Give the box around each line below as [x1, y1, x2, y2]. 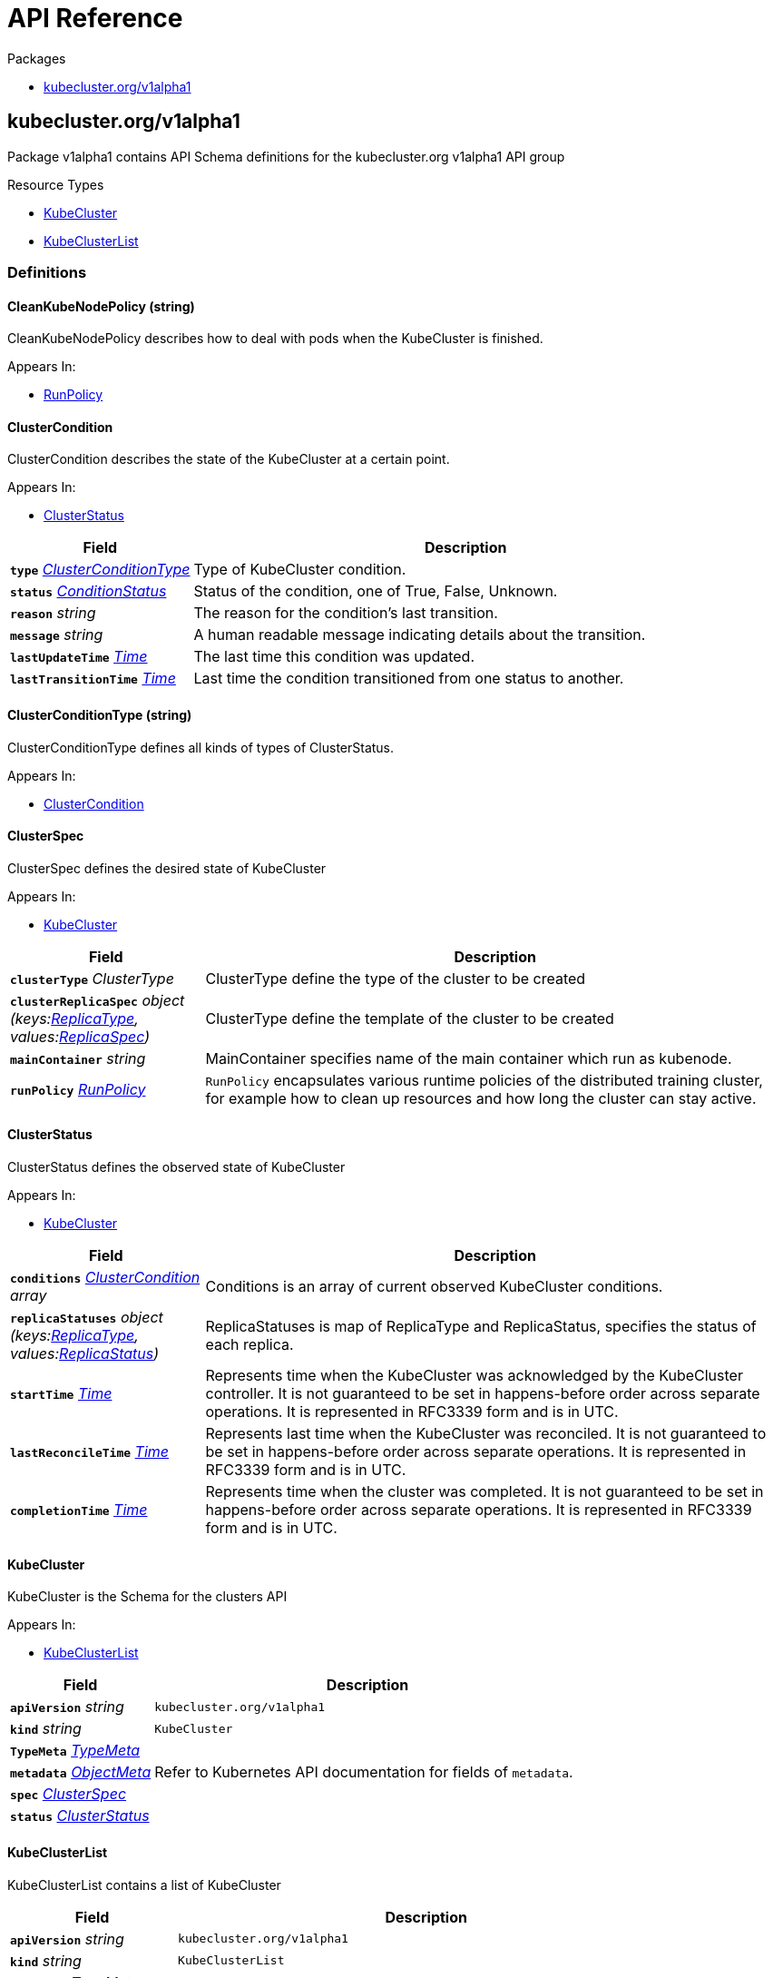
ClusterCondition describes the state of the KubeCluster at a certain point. [7, 451, 450, 467]
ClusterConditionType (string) [7, 707, 192, 723]
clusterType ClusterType [10, 969, 174, 988]
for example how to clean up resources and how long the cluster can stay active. [205, 1088, 757, 1107]
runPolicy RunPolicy [10, 1079, 146, 1098]
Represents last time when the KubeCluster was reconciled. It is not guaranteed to [205, 1424, 767, 1443]
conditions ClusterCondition [10, 1268, 201, 1287]
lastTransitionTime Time [10, 669, 176, 688]
